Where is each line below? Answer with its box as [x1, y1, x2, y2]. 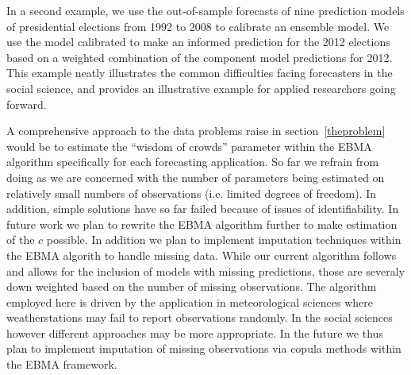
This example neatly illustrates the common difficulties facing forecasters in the [6, 64, 393, 81]
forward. [6, 95, 47, 112]
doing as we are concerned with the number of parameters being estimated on [6, 168, 385, 185]
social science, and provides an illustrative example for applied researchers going [6, 79, 396, 96]
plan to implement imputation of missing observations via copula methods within [6, 340, 401, 357]
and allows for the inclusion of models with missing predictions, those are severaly [6, 262, 405, 279]
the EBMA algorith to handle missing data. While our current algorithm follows [6, 246, 397, 263]
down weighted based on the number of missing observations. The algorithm [6, 278, 377, 295]
